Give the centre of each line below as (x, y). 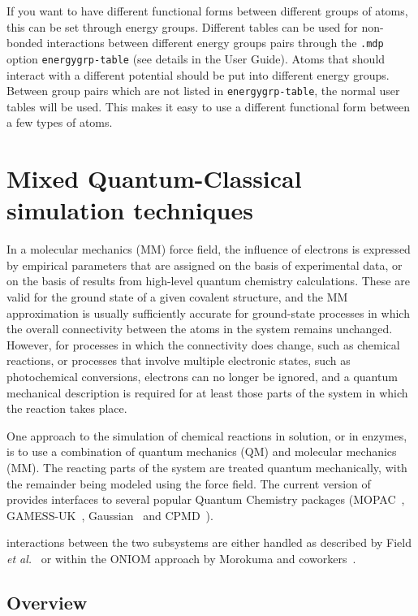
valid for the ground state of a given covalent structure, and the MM (177, 297)
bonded (25, 43)
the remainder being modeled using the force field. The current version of (189, 483)
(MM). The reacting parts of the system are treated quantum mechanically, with (207, 467)
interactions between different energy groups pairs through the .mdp (215, 43)
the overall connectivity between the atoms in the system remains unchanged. (200, 329)
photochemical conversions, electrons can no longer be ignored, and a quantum (202, 376)
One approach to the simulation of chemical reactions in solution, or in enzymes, (207, 435)
